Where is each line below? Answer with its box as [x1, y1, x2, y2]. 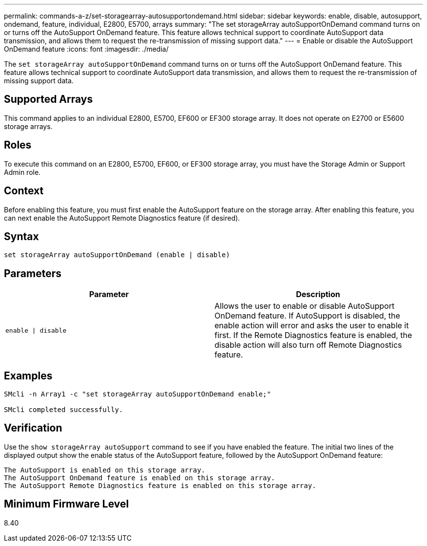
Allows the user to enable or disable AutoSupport [214, 301, 395, 311]
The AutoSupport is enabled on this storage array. [4, 466, 206, 474]
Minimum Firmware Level [4, 498, 129, 510]
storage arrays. [4, 122, 53, 131]
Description [296, 289, 340, 300]
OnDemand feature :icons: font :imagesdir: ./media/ [4, 45, 169, 53]
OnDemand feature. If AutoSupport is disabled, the [214, 311, 400, 321]
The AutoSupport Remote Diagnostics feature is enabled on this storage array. [4, 481, 316, 490]
